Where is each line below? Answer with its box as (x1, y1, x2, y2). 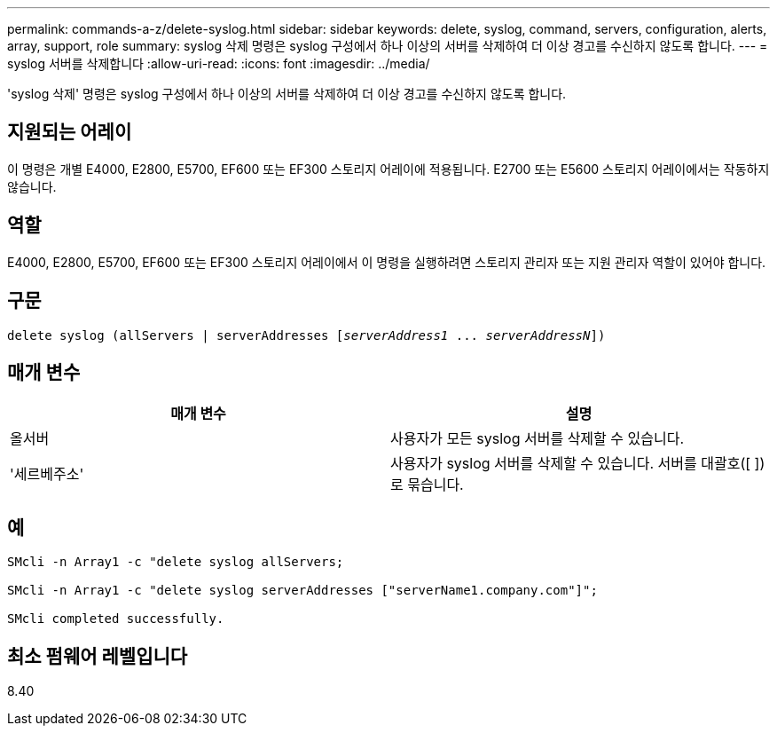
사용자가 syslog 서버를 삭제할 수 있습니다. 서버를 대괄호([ (390, 454, 751, 473)
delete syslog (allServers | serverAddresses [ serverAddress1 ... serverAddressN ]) (7, 327, 606, 343)
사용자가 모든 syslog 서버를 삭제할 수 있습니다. (390, 430, 685, 448)
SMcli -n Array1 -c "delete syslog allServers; (7, 555, 344, 570)
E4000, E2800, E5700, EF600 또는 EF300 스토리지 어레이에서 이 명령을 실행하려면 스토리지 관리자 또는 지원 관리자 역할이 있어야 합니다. (7, 254, 766, 270)
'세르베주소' (10, 465, 84, 484)
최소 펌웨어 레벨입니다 (7, 644, 188, 667)
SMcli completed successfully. (7, 611, 224, 627)
